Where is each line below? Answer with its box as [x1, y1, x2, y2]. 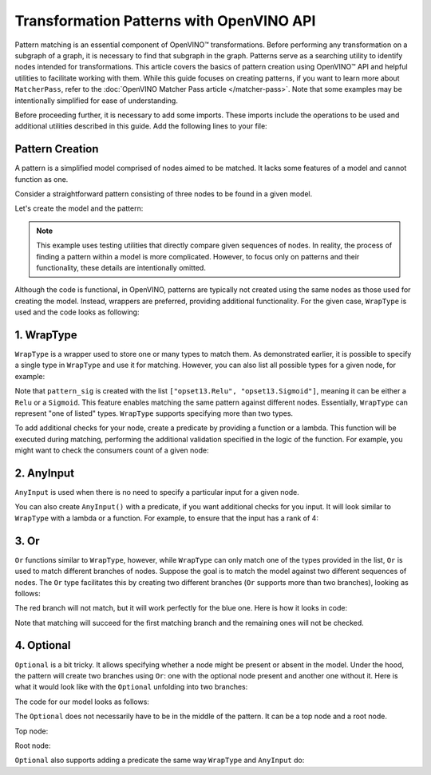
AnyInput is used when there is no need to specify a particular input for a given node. [14, 488, 299, 497]
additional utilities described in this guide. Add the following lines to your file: [14, 121, 267, 131]
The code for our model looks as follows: [14, 697, 149, 706]
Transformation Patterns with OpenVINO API [14, 12, 316, 30]
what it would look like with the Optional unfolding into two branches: [14, 682, 248, 692]
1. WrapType [14, 328, 77, 342]
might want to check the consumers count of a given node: [14, 445, 209, 455]
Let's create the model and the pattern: [14, 204, 144, 213]
